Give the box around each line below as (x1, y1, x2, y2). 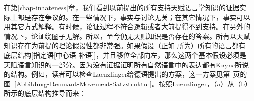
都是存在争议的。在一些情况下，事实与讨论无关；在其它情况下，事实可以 (17, 12, 250, 22)
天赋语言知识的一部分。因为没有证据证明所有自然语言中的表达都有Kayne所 (4, 59, 242, 69)
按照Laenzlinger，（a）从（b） (158, 78, 248, 88)
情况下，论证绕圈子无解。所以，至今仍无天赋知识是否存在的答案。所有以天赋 (4, 31, 250, 41)
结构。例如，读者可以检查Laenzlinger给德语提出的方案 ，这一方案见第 (10, 69, 230, 79)
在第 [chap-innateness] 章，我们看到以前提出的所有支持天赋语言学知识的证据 (4, 2, 239, 12)
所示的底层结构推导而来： (4, 88, 86, 98)
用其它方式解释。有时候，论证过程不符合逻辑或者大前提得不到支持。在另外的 (4, 21, 250, 32)
